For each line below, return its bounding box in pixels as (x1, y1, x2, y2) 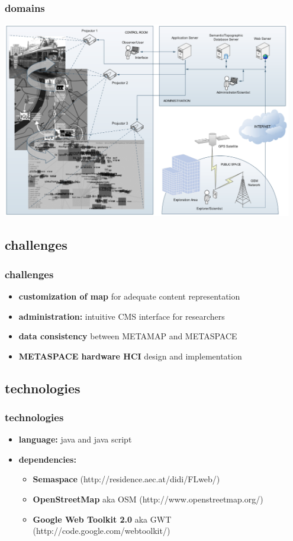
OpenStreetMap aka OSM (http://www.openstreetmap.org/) (33, 493, 263, 505)
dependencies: (18, 453, 76, 465)
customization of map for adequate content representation (18, 289, 240, 302)
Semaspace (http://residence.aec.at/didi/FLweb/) (33, 473, 220, 485)
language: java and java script (18, 433, 132, 445)
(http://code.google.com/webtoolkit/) (33, 524, 170, 537)
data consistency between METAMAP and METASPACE (18, 330, 237, 342)
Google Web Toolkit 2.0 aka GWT (33, 513, 172, 525)
